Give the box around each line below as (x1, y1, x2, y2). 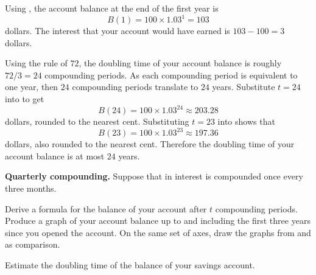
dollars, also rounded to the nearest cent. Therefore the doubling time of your (5, 137, 295, 150)
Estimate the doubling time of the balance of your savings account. (5, 259, 255, 271)
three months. (5, 182, 57, 195)
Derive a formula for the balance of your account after (5, 202, 207, 215)
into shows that (217, 115, 275, 128)
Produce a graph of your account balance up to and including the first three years (5, 214, 311, 227)
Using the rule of (5, 57, 68, 69)
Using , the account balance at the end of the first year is (5, 2, 219, 14)
